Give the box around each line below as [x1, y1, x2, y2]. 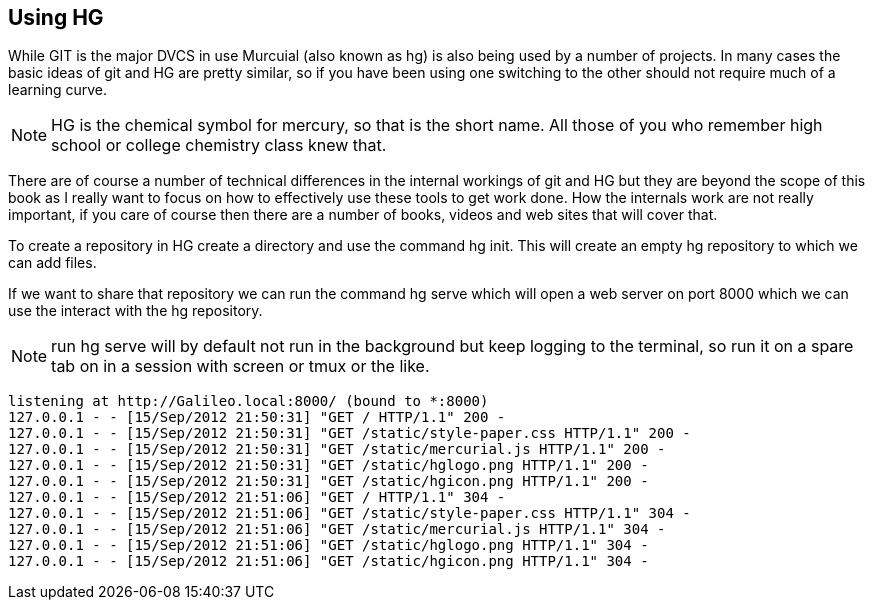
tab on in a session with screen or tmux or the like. [51, 356, 430, 377]
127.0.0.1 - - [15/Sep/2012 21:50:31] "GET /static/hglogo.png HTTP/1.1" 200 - [8, 457, 649, 474]
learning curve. [8, 81, 108, 99]
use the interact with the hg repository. [8, 302, 263, 320]
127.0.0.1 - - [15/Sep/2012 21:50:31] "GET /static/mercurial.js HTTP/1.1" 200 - [8, 441, 666, 458]
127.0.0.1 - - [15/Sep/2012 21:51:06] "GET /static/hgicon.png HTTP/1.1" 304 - [8, 553, 649, 570]
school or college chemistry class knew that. [51, 135, 387, 156]
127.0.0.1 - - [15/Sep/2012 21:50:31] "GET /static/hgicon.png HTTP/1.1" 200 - [8, 473, 649, 490]
